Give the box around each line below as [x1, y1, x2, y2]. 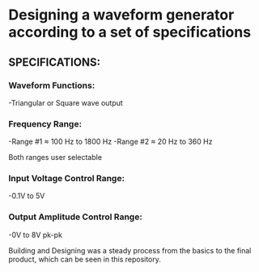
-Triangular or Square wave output [8, 97, 123, 107]
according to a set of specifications [8, 23, 252, 41]
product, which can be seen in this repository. [8, 254, 162, 264]
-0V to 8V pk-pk [8, 230, 63, 240]
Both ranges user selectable [8, 153, 103, 162]
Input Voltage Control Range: [8, 173, 125, 184]
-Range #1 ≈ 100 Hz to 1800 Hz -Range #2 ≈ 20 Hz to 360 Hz [8, 136, 213, 147]
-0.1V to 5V [8, 191, 45, 201]
